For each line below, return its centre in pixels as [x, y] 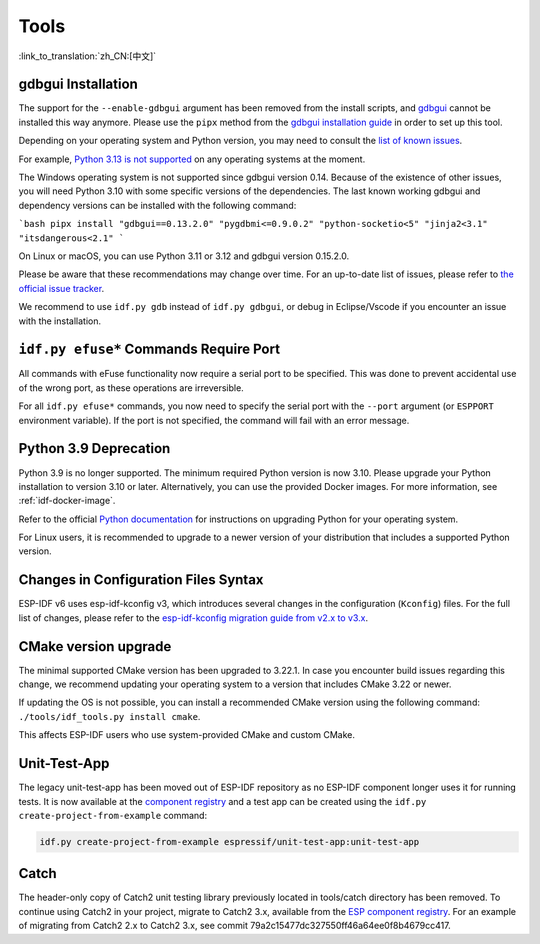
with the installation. [60, 321]
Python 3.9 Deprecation [94, 448]
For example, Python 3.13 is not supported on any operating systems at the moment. [192, 159]
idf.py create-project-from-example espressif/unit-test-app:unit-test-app [229, 841]
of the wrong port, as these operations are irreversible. [131, 387]
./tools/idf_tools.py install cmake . [109, 716]
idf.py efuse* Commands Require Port [149, 349]
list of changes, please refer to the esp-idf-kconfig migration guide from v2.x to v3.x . [193, 617]
